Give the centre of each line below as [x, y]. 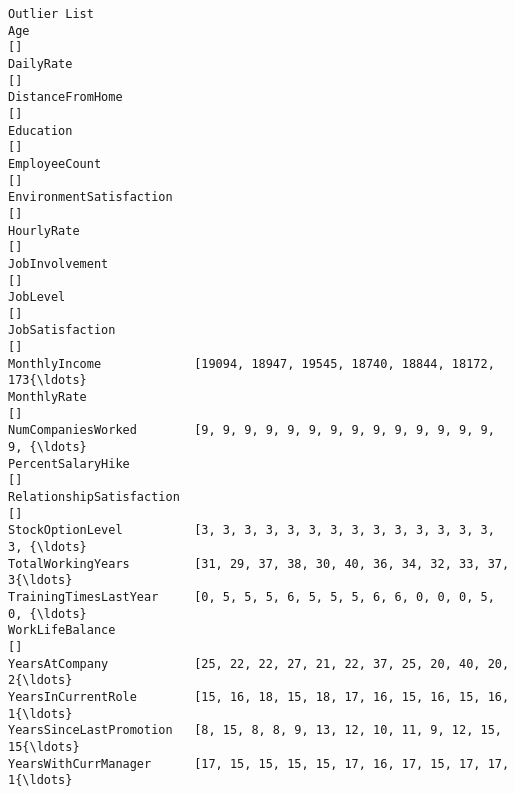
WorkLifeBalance [62, 630]
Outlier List [51, 14]
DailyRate [40, 63]
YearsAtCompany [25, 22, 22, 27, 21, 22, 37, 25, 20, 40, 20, [259, 663]
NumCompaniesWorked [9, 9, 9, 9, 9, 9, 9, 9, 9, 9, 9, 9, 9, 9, [251, 430]
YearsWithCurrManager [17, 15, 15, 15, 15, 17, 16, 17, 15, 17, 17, [259, 763]
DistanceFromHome [65, 97]
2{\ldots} [40, 680]
